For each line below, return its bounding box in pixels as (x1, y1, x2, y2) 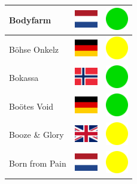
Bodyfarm (9, 13, 51, 26)
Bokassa (9, 71, 39, 84)
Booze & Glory (9, 128, 64, 141)
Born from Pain (9, 157, 66, 170)
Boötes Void (9, 99, 54, 112)
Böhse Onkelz (9, 43, 59, 55)
